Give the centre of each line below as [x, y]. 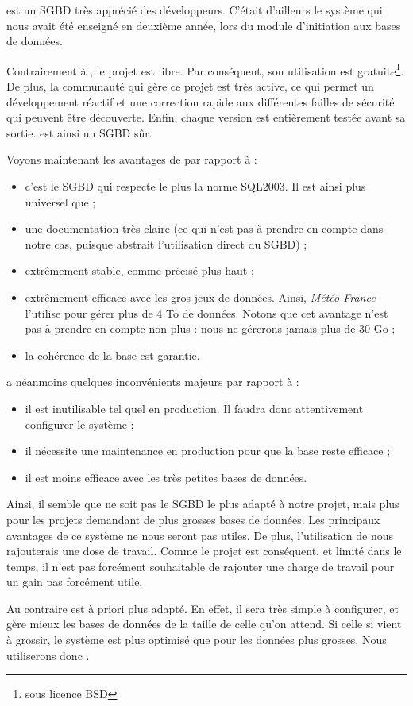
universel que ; [60, 201]
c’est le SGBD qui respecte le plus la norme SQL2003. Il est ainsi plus [195, 186]
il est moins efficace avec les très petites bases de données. [166, 477]
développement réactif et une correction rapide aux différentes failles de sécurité [201, 101]
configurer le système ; [79, 424]
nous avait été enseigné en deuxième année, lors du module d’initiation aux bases [204, 25]
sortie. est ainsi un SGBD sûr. [79, 132]
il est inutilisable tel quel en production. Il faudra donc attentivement [194, 408]
